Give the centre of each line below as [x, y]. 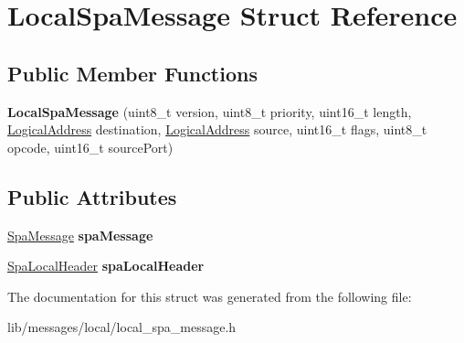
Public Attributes [92, 196]
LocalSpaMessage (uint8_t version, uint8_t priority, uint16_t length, [210, 111]
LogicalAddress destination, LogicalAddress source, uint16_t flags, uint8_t [217, 129]
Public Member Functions [132, 73]
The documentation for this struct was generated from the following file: [210, 296]
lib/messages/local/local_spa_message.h [122, 327]
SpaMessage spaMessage [80, 235]
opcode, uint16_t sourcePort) [90, 147]
